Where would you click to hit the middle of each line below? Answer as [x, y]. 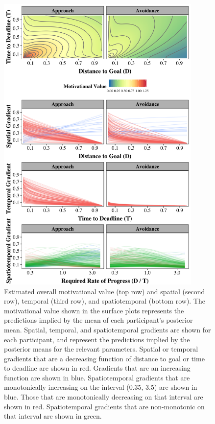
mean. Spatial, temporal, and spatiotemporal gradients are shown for [107, 329]
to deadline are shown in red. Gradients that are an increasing [97, 368]
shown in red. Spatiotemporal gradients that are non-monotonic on [104, 406]
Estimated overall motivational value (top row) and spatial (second [105, 291]
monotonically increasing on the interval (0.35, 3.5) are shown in [101, 387]
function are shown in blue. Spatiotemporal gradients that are [97, 377]
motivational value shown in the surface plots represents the [94, 310]
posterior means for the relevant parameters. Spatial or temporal [101, 349]
